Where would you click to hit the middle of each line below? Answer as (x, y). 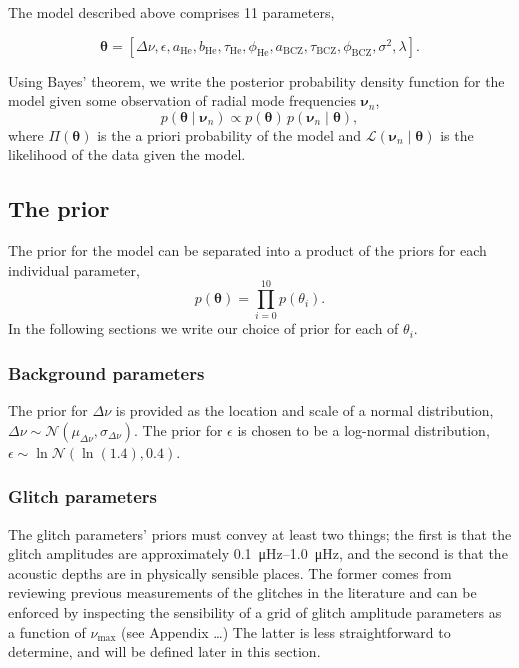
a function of (47, 631)
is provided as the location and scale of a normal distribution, (304, 410)
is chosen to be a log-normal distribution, (363, 429)
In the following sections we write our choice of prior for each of (203, 328)
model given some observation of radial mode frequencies (182, 100)
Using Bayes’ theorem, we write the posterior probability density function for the (256, 80)
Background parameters (106, 373)
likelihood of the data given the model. (127, 154)
